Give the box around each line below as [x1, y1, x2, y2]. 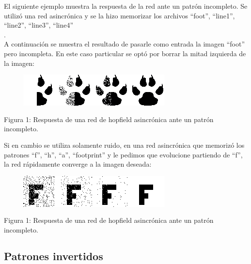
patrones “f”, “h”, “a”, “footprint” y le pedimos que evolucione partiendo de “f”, [4, 149, 243, 159]
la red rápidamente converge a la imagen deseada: [4, 159, 152, 169]
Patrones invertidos [4, 248, 103, 263]
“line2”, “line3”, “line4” [4, 20, 74, 30]
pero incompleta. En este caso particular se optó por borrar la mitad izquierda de [4, 48, 246, 58]
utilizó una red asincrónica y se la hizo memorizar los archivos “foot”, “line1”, [4, 10, 235, 20]
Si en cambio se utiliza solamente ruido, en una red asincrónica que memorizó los [4, 140, 245, 150]
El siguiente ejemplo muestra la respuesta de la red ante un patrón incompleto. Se [4, 1, 248, 11]
